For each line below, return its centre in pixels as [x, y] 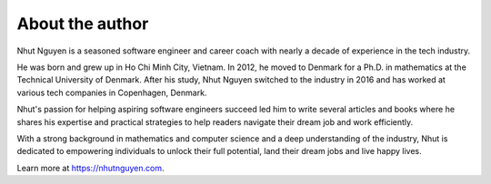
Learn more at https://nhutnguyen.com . [90, 168]
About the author [83, 24]
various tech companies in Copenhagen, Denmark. [112, 92]
